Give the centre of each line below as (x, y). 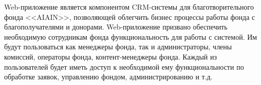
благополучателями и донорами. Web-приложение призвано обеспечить (116, 27)
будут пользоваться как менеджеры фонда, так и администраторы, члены (118, 47)
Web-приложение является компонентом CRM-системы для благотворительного (129, 7)
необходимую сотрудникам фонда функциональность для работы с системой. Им (131, 36)
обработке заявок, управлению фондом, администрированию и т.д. (108, 77)
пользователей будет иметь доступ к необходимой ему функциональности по (124, 66)
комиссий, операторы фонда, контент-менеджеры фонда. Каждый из (111, 56)
